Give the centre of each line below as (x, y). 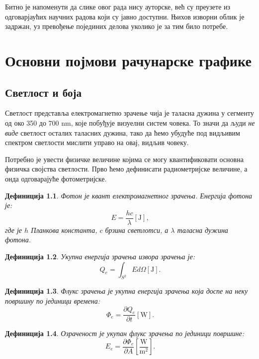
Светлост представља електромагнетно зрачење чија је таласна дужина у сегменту (129, 113)
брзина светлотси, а (137, 230)
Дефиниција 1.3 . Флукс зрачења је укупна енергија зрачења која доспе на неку (127, 291)
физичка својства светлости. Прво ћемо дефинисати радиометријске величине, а (126, 169)
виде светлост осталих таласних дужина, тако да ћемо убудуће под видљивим (123, 132)
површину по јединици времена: (52, 300)
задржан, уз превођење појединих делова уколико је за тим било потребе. (117, 26)
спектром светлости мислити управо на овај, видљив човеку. (97, 142)
